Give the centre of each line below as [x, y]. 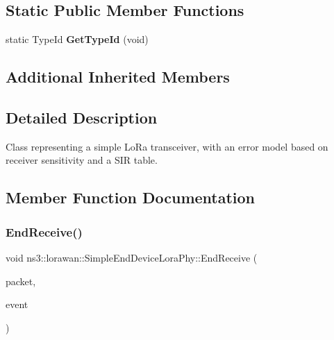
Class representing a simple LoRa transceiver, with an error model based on [167, 146]
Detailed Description [82, 117]
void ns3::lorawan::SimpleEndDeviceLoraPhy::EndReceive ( [132, 257]
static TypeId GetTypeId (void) [77, 39]
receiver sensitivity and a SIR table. [82, 160]
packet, [21, 281]
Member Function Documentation [131, 197]
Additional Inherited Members [118, 77]
